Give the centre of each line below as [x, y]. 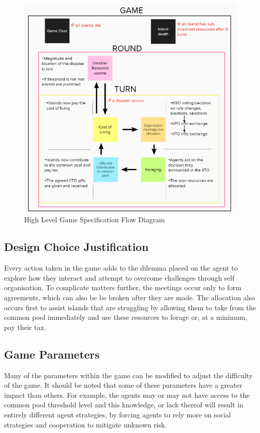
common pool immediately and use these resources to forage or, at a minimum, [126, 317]
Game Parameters [52, 354]
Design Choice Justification [76, 247]
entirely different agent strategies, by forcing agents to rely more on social [118, 414]
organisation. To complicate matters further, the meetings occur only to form [123, 287]
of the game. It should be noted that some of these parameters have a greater [123, 385]
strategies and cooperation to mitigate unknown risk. [86, 424]
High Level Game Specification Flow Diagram [95, 220]
